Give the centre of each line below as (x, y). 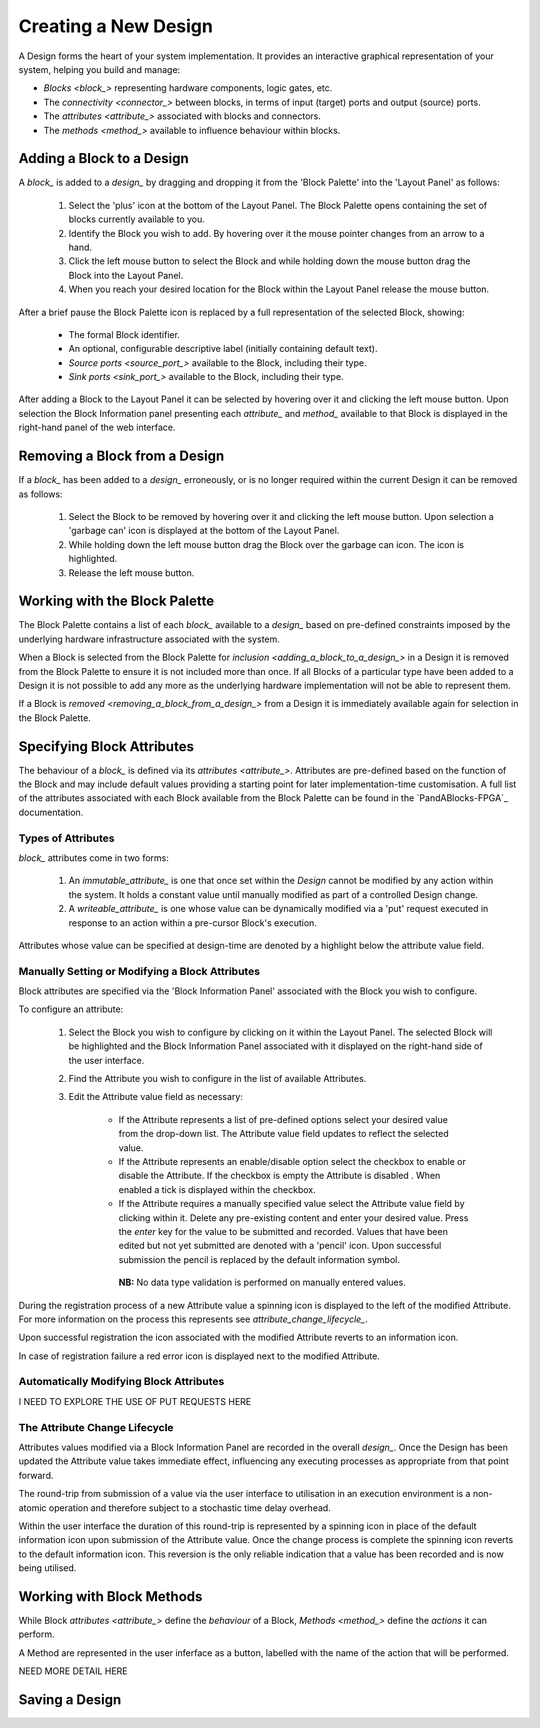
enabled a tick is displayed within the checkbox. (217, 1189)
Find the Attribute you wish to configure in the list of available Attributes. (217, 1079)
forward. (36, 1475)
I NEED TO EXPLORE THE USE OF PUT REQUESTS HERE (135, 1401)
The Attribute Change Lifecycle (96, 1427)
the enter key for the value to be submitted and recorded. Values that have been (283, 1231)
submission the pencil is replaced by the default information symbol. (259, 1259)
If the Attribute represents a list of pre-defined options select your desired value (283, 1119)
